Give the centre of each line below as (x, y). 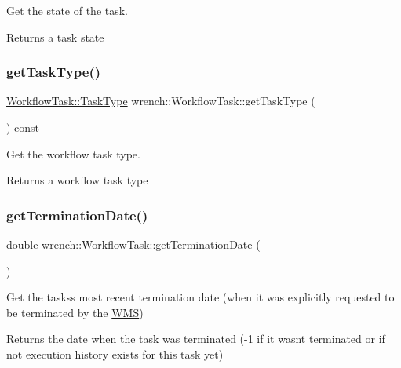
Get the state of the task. (67, 10)
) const (23, 127)
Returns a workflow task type (77, 180)
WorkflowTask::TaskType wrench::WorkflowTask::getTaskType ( (161, 101)
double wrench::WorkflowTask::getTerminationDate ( (133, 244)
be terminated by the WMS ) (75, 312)
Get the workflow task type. (73, 153)
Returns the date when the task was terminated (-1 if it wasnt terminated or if (196, 339)
